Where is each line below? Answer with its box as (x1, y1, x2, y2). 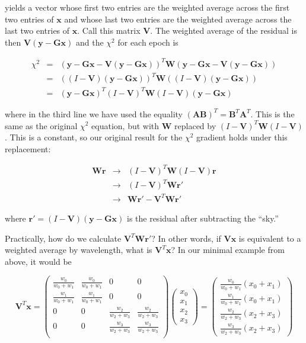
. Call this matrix (77, 24, 141, 37)
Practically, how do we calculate (5, 232, 122, 244)
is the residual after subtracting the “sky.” (126, 211, 279, 224)
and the (75, 36, 104, 48)
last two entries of (5, 24, 70, 37)
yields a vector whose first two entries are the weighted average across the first (5, 1, 290, 13)
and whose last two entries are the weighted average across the (64, 12, 292, 25)
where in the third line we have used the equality (5, 107, 183, 120)
